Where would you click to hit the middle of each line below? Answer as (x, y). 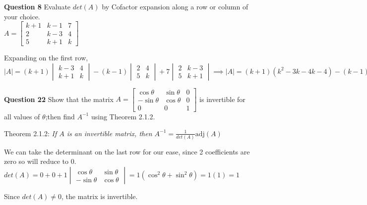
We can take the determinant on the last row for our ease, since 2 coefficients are (127, 151)
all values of (22, 116)
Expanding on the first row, (46, 58)
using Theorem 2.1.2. (123, 116)
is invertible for (222, 99)
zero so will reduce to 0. (40, 161)
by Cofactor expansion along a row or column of (175, 6)
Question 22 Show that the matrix (59, 99)
